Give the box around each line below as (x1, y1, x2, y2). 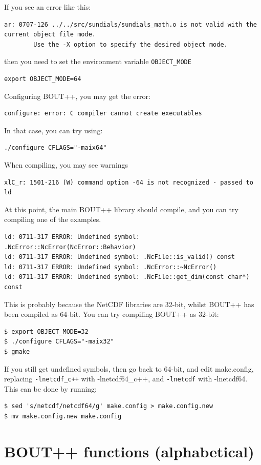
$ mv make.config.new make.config (4, 412, 122, 420)
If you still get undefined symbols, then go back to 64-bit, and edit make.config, (4, 363, 254, 374)
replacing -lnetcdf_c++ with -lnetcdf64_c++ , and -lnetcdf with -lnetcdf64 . (4, 373, 248, 384)
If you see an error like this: (4, 2, 91, 12)
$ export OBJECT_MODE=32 (4, 328, 89, 335)
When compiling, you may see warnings (4, 159, 128, 170)
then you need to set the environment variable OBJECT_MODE (4, 56, 191, 67)
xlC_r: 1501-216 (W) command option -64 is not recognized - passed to (4, 178, 253, 186)
